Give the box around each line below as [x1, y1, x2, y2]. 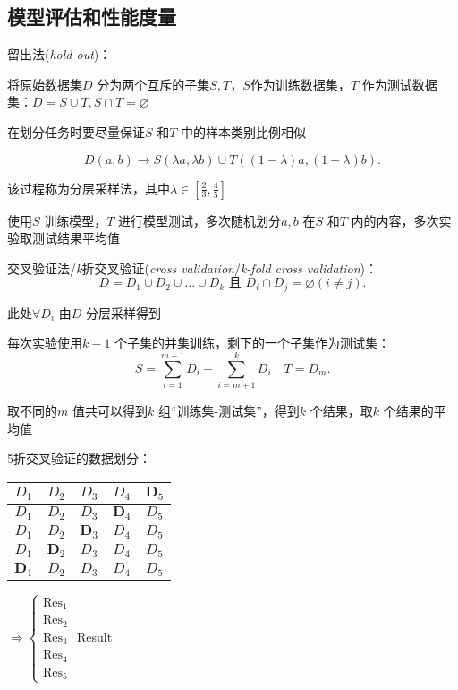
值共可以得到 [72, 401, 148, 420]
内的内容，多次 [351, 211, 439, 229]
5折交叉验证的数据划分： [7, 449, 151, 468]
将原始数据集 [7, 74, 82, 93]
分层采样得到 [86, 303, 162, 322]
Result [76, 627, 113, 646]
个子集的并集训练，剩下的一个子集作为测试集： [114, 333, 391, 352]
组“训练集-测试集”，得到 [157, 401, 300, 420]
